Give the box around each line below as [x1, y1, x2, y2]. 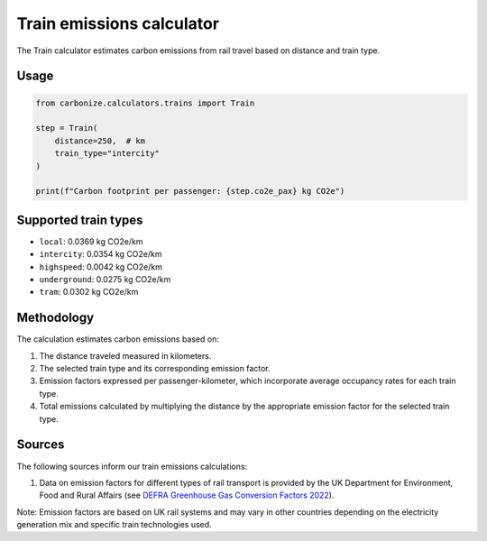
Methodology [16, 310, 95, 326]
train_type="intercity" [54, 149, 160, 159]
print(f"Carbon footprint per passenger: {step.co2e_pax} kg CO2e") [35, 186, 345, 197]
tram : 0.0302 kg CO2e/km [39, 287, 139, 298]
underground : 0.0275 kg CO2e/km [39, 273, 171, 284]
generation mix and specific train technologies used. [16, 519, 212, 530]
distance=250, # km [54, 135, 146, 146]
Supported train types [16, 212, 143, 227]
